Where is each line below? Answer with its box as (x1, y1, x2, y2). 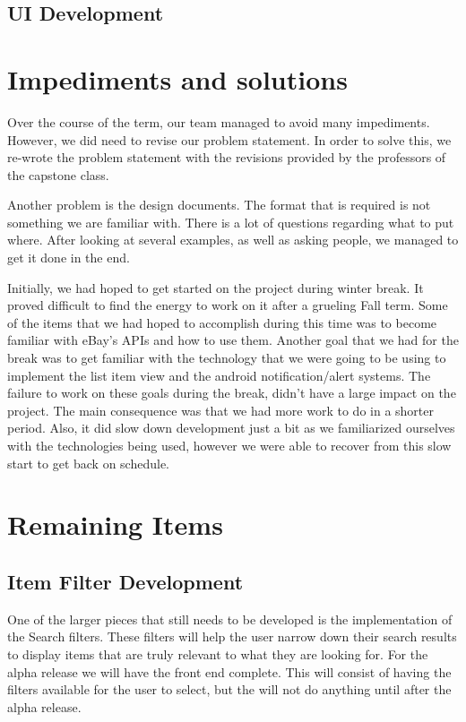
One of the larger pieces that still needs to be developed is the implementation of (7, 609, 453, 628)
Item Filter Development (7, 567, 244, 595)
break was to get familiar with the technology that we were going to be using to (7, 348, 446, 367)
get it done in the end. (7, 248, 130, 267)
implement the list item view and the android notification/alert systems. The (7, 365, 431, 384)
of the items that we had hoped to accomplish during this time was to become (7, 313, 437, 331)
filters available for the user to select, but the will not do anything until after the (7, 680, 452, 699)
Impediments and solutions (7, 60, 348, 97)
